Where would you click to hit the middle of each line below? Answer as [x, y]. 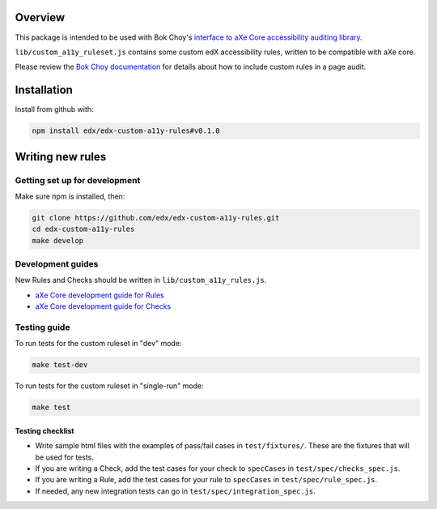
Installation [44, 90]
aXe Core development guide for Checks [103, 306]
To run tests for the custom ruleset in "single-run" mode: [109, 386]
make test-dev [60, 365]
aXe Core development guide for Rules [100, 295]
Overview [40, 17]
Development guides [57, 264]
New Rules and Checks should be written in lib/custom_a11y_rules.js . [141, 280]
